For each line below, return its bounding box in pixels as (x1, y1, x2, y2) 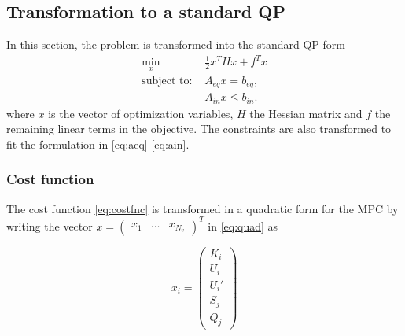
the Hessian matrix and (249, 105, 363, 121)
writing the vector (6, 217, 93, 234)
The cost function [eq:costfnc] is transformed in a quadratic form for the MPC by (6, 200, 399, 216)
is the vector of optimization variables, (48, 105, 234, 121)
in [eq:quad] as (208, 217, 278, 234)
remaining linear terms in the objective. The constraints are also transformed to (6, 120, 392, 137)
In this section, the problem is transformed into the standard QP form (6, 36, 345, 53)
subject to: (142, 75, 193, 87)
